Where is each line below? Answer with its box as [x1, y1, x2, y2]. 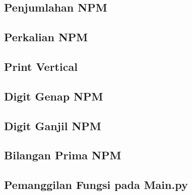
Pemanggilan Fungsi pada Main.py [4, 177, 188, 192]
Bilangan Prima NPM [4, 147, 121, 163]
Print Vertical [4, 58, 78, 74]
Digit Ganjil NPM [4, 118, 101, 133]
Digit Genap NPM [4, 88, 103, 104]
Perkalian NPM [4, 29, 88, 45]
